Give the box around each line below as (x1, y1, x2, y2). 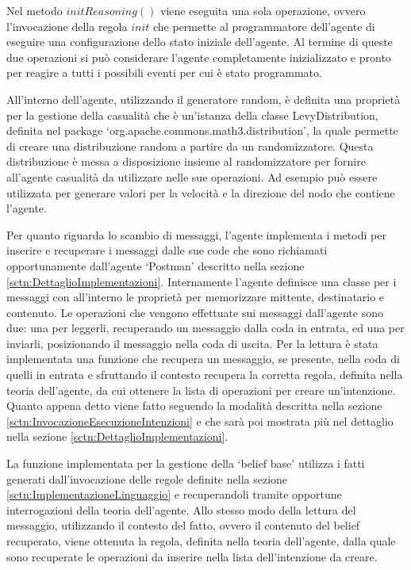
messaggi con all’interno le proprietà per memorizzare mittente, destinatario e (6, 289, 385, 305)
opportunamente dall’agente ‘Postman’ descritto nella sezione (6, 257, 305, 274)
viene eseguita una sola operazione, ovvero (160, 2, 366, 18)
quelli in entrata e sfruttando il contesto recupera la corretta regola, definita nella (6, 366, 403, 383)
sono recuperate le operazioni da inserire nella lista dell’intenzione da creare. (6, 548, 378, 564)
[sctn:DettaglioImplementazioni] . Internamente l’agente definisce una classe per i (6, 273, 397, 289)
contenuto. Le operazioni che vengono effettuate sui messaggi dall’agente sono (6, 304, 383, 320)
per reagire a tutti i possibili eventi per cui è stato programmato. (6, 64, 322, 81)
